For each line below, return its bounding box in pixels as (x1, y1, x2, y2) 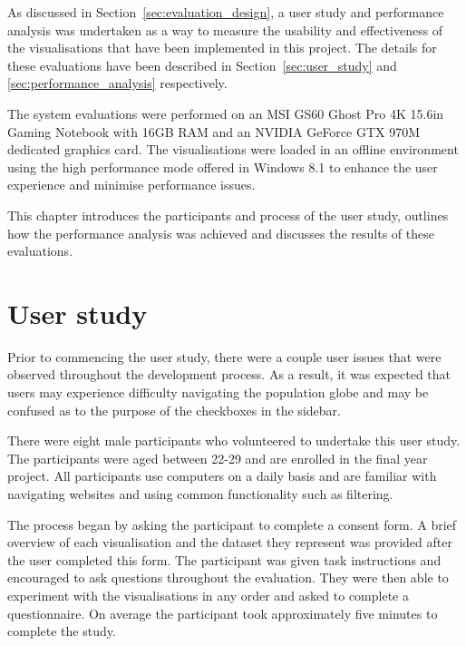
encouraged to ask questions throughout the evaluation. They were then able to (7, 568, 449, 587)
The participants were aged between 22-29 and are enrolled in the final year (7, 448, 428, 467)
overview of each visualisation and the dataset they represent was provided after (7, 533, 452, 552)
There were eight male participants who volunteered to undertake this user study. (7, 431, 461, 450)
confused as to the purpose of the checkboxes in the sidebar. (7, 400, 341, 419)
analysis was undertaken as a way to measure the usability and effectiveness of (7, 20, 443, 39)
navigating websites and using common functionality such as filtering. (7, 484, 393, 503)
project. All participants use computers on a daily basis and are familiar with (7, 466, 437, 485)
